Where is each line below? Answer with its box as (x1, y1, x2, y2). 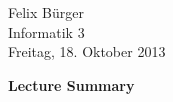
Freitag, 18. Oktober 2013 (8, 41, 166, 62)
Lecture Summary (8, 74, 135, 95)
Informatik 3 (8, 21, 85, 42)
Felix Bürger (8, 2, 84, 22)
